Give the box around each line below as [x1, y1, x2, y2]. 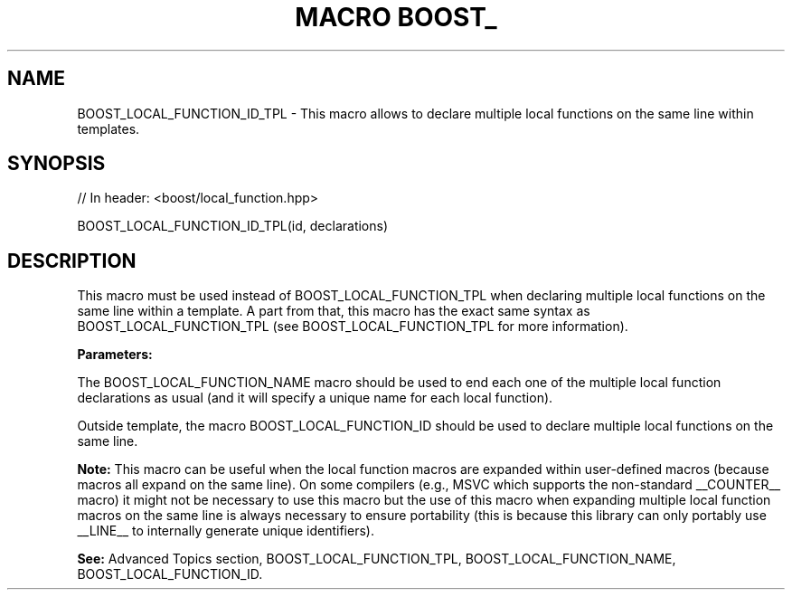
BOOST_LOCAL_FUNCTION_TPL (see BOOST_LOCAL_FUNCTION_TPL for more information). [77, 318, 628, 335]
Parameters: [77, 346, 153, 363]
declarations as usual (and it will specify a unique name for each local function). [77, 390, 553, 406]
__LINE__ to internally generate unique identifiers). [77, 523, 374, 539]
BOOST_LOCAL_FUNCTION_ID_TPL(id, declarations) [77, 218, 389, 234]
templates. [77, 120, 140, 137]
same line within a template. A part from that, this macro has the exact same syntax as [77, 303, 590, 319]
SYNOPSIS [7, 152, 106, 175]
